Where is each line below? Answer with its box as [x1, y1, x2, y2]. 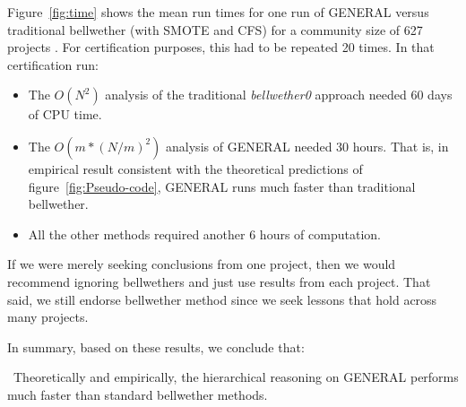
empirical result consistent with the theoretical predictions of [28, 159, 363, 178]
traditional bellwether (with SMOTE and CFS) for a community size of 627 [7, 20, 423, 39]
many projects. [7, 307, 89, 326]
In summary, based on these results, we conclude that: [7, 337, 305, 356]
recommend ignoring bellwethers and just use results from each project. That [7, 272, 431, 290]
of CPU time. [28, 105, 102, 124]
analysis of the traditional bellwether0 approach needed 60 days [105, 85, 453, 104]
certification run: [7, 55, 99, 74]
